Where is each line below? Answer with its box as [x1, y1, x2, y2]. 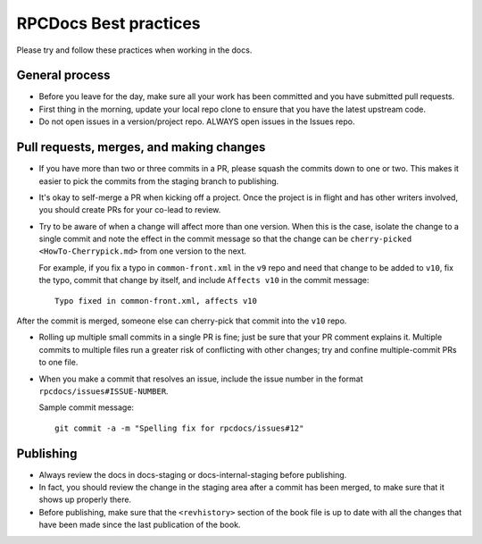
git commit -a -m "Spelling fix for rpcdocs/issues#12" [54, 423, 304, 433]
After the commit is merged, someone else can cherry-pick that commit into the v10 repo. [16, 315, 347, 326]
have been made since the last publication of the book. [38, 519, 241, 531]
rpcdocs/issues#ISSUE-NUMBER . [38, 386, 169, 397]
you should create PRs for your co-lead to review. [38, 205, 221, 215]
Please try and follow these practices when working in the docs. [16, 45, 253, 55]
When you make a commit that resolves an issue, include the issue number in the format [38, 373, 363, 384]
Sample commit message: [38, 402, 134, 413]
